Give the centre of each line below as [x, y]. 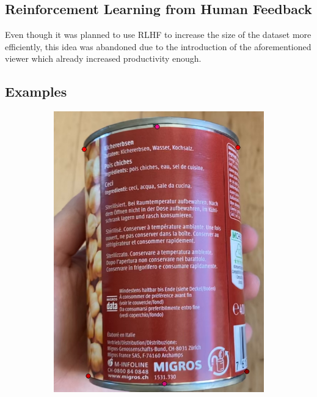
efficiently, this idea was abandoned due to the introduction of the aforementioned [158, 46]
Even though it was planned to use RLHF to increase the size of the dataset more [158, 35]
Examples [36, 91]
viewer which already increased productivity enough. [103, 58]
